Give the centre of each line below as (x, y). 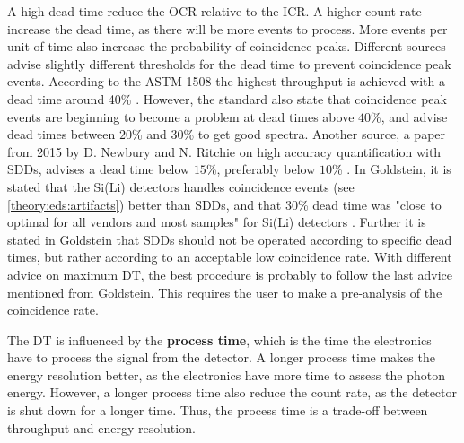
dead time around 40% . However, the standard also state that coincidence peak (227, 98)
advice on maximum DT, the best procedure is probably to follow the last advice (230, 274)
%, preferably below (261, 169)
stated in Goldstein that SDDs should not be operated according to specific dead (230, 239)
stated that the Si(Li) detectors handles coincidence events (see (181, 186)
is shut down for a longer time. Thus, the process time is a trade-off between (218, 410)
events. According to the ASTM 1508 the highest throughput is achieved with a (226, 81)
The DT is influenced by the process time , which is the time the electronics (219, 339)
